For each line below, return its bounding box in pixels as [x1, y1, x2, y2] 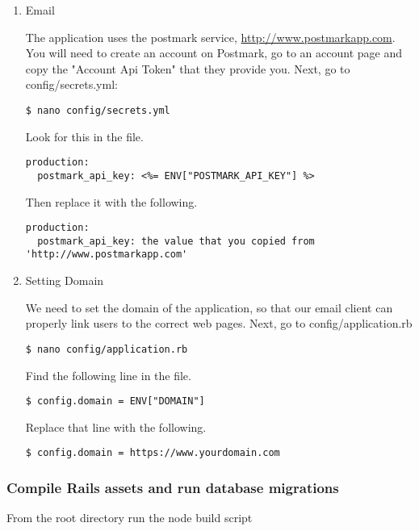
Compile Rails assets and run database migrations [6, 477, 339, 497]
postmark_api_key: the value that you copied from [37, 235, 315, 247]
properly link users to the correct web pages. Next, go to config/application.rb [25, 315, 413, 332]
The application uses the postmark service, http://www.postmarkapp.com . [25, 28, 396, 45]
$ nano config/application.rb [25, 343, 188, 355]
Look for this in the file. [25, 128, 144, 144]
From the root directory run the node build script [6, 509, 253, 526]
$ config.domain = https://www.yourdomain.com [25, 447, 280, 459]
